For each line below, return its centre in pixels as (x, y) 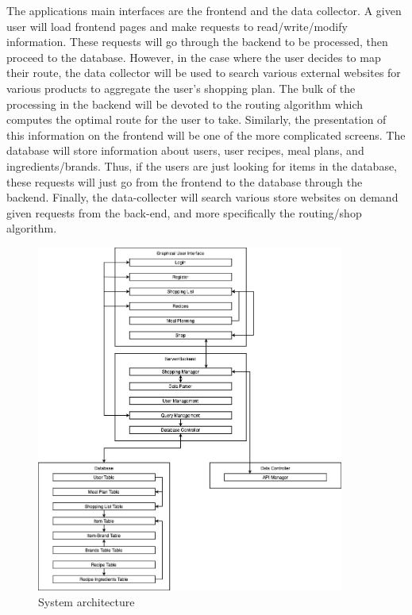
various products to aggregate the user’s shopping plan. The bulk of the (181, 88)
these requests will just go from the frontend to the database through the (185, 181)
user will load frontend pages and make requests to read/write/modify (177, 26)
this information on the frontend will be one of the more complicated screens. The (206, 135)
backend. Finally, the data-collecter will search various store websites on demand (202, 197)
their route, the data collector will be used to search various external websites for (204, 73)
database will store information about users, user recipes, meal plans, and (185, 150)
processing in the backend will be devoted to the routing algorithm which (185, 104)
